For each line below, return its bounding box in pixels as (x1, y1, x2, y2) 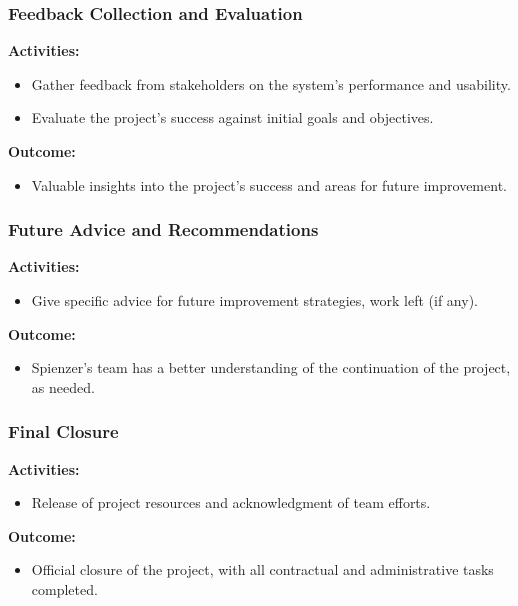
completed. (31, 578, 98, 599)
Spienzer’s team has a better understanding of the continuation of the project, (31, 357, 511, 378)
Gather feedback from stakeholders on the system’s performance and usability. (31, 73, 511, 94)
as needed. (31, 376, 95, 397)
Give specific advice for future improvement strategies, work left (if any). (31, 290, 478, 310)
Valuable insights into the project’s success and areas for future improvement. (31, 174, 507, 195)
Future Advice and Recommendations (8, 217, 319, 242)
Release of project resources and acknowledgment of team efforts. (31, 492, 431, 513)
